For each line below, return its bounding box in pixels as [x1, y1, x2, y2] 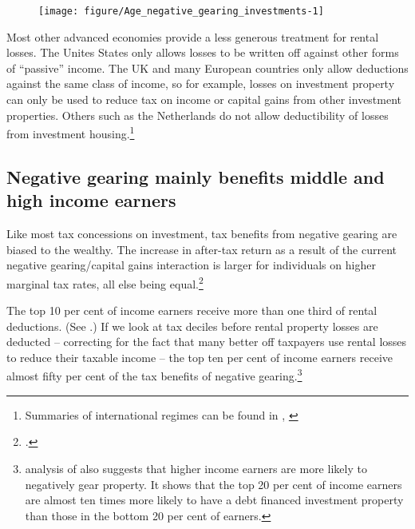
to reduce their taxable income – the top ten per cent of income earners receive [6, 348, 393, 365]
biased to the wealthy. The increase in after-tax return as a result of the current [6, 241, 397, 257]
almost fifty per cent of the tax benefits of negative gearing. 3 [6, 365, 302, 384]
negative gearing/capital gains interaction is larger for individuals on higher [6, 257, 376, 273]
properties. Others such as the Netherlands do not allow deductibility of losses [6, 106, 389, 123]
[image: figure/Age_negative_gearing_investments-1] [38, 6, 324, 17]
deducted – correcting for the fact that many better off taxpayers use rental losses [6, 333, 407, 350]
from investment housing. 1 [6, 123, 135, 141]
